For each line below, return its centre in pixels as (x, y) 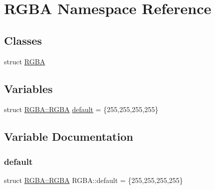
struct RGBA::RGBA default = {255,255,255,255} (81, 109)
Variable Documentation (69, 136)
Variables (29, 88)
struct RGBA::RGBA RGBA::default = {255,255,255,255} (94, 180)
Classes (23, 40)
